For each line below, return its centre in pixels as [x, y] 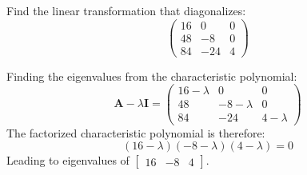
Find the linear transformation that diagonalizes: [126, 10]
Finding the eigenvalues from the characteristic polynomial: [152, 76]
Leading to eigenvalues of [68, 160]
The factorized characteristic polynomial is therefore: [136, 132]
